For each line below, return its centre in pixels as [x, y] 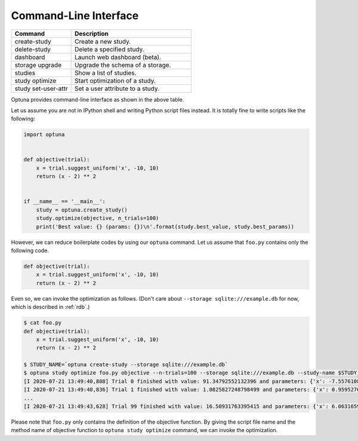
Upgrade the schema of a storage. [123, 65]
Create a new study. [103, 41]
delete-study [33, 49]
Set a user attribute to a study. [117, 88]
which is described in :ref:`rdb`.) [50, 307]
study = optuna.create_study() [82, 210]
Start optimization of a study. [115, 81]
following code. [30, 250]
